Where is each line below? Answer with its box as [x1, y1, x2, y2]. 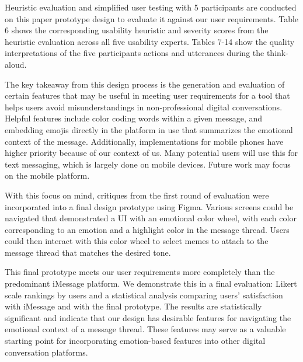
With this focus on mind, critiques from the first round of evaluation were [5, 189, 269, 201]
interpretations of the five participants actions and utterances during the [5, 47, 264, 59]
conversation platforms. [5, 346, 88, 358]
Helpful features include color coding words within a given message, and [5, 112, 263, 124]
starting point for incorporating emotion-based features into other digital [5, 335, 266, 347]
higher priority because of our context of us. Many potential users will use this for [5, 147, 298, 159]
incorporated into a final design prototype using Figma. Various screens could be [5, 200, 294, 213]
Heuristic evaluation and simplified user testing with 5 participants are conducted [5, 1, 297, 13]
